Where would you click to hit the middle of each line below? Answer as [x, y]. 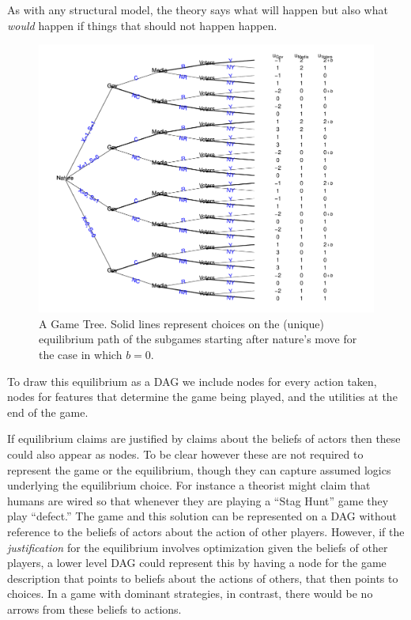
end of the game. [48, 412]
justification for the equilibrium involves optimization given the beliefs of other [198, 547]
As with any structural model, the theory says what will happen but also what [198, 9]
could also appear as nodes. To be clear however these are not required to [185, 454]
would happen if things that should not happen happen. [142, 25]
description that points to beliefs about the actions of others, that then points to [203, 578]
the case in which [81, 355]
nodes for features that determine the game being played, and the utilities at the [202, 397]
